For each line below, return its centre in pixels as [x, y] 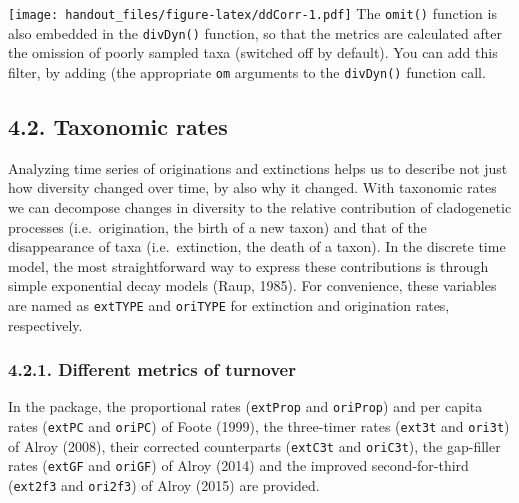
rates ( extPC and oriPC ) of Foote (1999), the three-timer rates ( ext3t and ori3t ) [259, 426]
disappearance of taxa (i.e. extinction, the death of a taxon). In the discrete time [257, 246]
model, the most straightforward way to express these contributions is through [248, 265]
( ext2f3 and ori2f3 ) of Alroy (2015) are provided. [164, 485]
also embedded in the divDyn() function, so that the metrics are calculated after [255, 32]
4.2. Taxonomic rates [118, 125]
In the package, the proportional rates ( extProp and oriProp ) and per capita [245, 406]
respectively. [45, 324]
